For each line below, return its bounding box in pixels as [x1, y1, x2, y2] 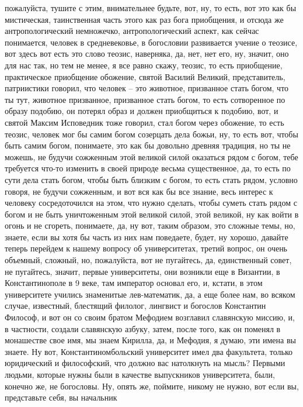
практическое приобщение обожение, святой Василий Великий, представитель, [5, 70, 285, 82]
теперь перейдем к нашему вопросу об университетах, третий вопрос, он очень [5, 242, 288, 254]
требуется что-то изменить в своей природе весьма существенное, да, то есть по [5, 162, 291, 174]
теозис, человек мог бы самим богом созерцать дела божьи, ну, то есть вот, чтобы [5, 127, 298, 140]
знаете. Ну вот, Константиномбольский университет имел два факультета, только [5, 345, 293, 357]
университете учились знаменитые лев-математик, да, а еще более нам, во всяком [5, 288, 295, 300]
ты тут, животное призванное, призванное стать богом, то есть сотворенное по [5, 93, 285, 105]
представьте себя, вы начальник [5, 391, 117, 403]
